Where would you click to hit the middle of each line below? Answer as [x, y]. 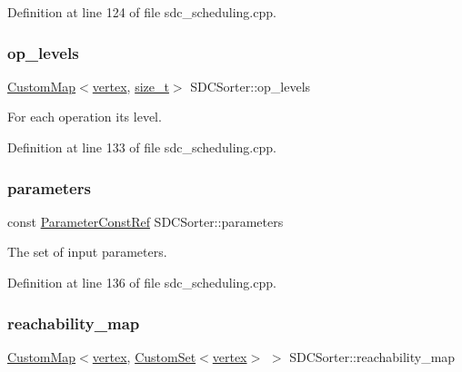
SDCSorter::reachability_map [372, 356]
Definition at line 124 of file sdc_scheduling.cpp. [142, 12]
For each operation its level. [85, 117]
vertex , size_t [131, 86]
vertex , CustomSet [144, 356]
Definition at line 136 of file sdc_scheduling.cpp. [142, 282]
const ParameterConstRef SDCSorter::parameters [146, 221]
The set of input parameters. [87, 252]
